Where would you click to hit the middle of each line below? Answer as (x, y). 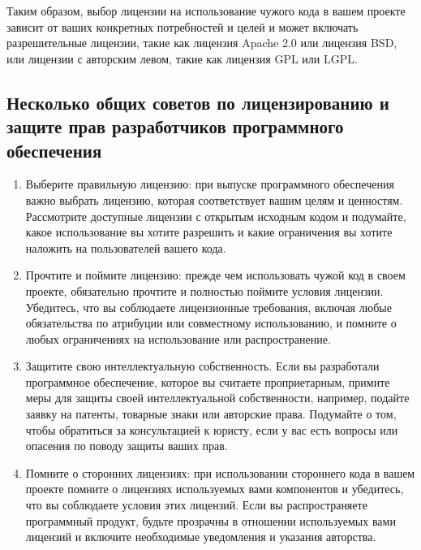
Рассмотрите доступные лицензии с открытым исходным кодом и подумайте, (216, 216)
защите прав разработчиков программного (175, 126)
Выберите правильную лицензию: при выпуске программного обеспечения (210, 184)
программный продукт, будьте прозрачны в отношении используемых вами (210, 520)
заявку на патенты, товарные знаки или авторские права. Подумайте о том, (211, 414)
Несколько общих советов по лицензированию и (198, 102)
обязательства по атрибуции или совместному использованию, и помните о (211, 323)
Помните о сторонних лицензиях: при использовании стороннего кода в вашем (220, 472)
